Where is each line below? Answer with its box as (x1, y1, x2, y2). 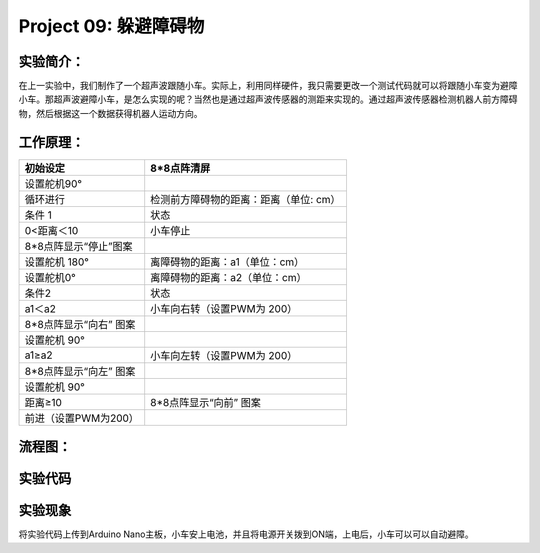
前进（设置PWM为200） (24, 411, 140, 425)
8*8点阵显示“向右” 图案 (24, 317, 136, 331)
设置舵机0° (24, 270, 77, 284)
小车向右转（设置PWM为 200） (150, 301, 298, 315)
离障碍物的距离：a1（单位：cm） (150, 255, 305, 269)
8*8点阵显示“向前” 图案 (150, 395, 262, 409)
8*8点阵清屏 (150, 161, 211, 175)
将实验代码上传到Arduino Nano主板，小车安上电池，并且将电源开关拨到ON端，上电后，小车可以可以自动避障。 (18, 528, 474, 540)
